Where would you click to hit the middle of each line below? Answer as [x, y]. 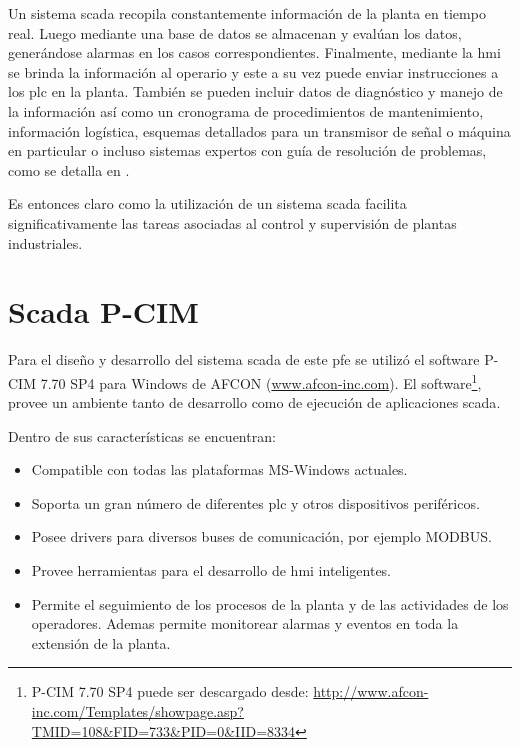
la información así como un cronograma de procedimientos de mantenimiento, [246, 110]
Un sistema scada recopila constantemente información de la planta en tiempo [247, 13]
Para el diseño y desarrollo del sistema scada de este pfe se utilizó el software [244, 359]
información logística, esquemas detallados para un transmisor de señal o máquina [259, 130]
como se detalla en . [69, 169]
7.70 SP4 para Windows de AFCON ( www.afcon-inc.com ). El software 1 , [261, 381]
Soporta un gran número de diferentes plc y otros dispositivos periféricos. [255, 502]
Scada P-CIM [103, 311]
